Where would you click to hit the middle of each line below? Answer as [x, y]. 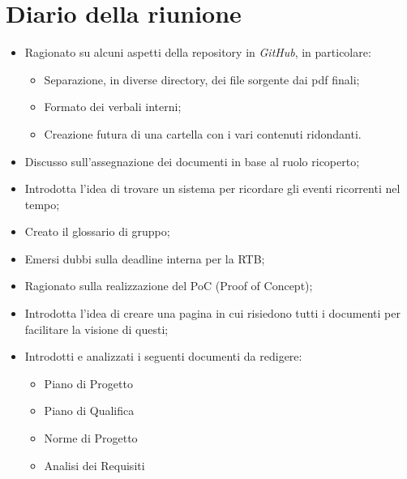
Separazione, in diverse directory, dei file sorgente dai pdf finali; [202, 79]
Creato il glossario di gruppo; [97, 231]
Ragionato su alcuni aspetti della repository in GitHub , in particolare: [198, 52]
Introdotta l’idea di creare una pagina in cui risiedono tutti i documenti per [212, 313]
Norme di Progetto [91, 438]
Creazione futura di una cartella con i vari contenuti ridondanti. [203, 133]
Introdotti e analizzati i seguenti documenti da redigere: [163, 356]
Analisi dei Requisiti [94, 465]
